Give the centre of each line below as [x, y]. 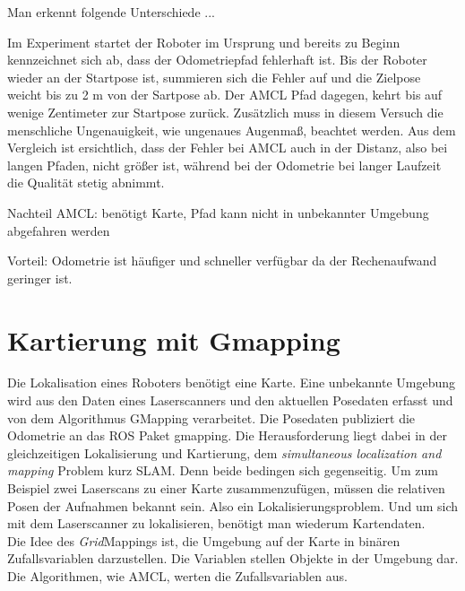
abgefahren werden [59, 230]
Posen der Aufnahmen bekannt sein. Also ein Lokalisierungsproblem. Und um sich [233, 505]
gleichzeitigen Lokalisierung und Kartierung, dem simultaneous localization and [224, 452]
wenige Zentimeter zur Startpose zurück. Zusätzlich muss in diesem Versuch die [225, 112]
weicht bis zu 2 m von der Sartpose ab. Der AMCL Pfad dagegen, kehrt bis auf [225, 95]
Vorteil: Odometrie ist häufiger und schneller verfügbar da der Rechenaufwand [222, 261]
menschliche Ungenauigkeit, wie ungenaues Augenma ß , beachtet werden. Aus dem [232, 130]
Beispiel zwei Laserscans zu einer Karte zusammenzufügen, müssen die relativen [226, 488]
